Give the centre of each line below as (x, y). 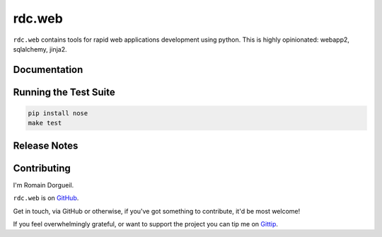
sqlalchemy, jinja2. (40, 49)
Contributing (42, 168)
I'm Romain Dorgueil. (44, 185)
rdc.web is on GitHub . (46, 198)
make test (45, 123)
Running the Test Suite (64, 92)
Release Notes (46, 145)
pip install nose (58, 113)
